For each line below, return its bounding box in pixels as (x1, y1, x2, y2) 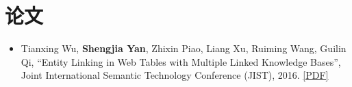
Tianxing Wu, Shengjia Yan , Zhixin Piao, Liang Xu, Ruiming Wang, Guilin (21, 41, 347, 55)
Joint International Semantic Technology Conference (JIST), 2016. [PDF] (21, 68, 329, 82)
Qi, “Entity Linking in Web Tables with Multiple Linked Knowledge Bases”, (21, 54, 341, 69)
